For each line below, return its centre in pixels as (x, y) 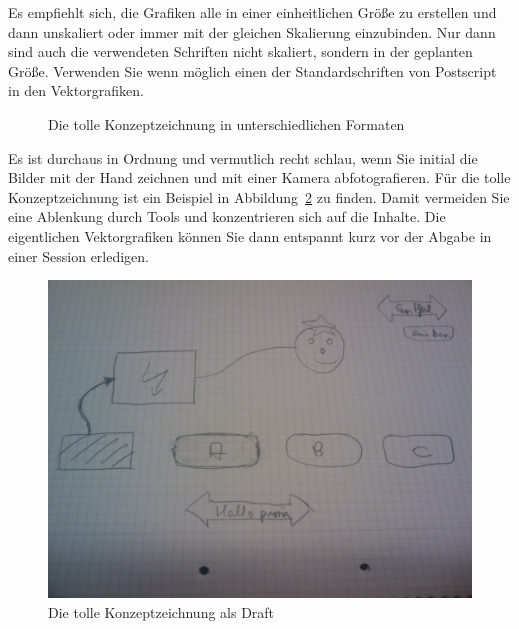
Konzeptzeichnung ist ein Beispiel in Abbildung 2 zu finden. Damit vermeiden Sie (259, 196)
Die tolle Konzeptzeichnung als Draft (161, 611)
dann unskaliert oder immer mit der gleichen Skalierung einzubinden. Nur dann (252, 31)
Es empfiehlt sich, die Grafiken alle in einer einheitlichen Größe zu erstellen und (252, 12)
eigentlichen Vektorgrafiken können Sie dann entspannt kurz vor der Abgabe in (250, 235)
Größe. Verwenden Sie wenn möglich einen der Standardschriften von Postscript (252, 70)
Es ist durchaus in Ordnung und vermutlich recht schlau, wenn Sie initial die (243, 157)
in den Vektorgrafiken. (76, 90)
